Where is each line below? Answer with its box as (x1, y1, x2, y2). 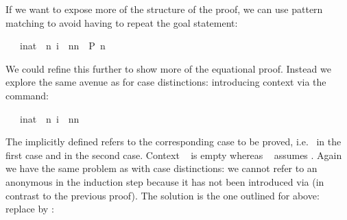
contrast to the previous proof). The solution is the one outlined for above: (5, 188, 320, 202)
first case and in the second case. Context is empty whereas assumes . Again (5, 147, 342, 162)
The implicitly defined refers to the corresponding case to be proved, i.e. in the (5, 134, 342, 149)
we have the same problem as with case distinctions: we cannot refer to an (5, 161, 318, 175)
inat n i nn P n (19, 38, 106, 53)
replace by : (5, 201, 54, 216)
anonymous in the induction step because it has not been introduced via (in (5, 174, 324, 188)
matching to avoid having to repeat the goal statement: (5, 15, 238, 29)
